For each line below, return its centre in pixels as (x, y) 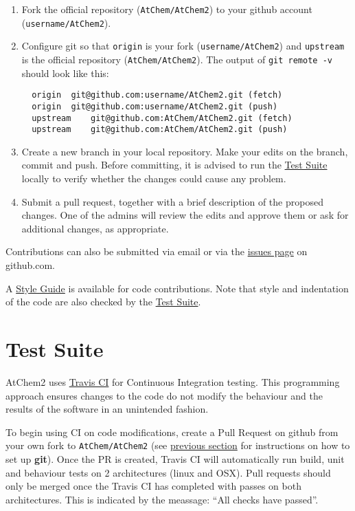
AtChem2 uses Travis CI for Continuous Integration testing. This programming (173, 381)
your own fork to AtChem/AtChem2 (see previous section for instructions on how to (178, 445)
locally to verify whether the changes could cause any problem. (154, 178)
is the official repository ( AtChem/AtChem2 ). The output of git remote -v (177, 59)
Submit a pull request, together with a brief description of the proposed (172, 201)
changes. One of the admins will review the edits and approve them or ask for (185, 215)
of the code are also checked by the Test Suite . (103, 302)
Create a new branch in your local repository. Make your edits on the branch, (185, 151)
